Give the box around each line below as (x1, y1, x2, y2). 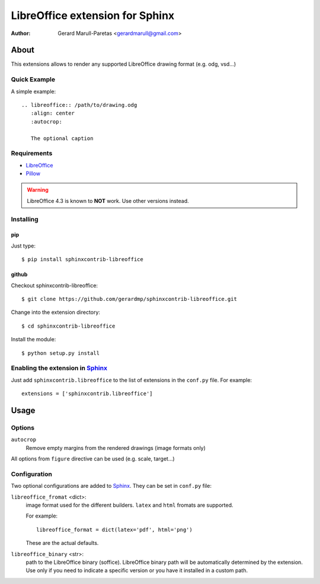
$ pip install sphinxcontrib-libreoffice (21, 256, 143, 263)
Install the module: (11, 336, 56, 343)
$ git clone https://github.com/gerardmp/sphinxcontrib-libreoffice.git (21, 296, 237, 302)
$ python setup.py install (21, 350, 100, 356)
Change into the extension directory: (11, 309, 101, 316)
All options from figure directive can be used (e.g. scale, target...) (11, 455, 175, 462)
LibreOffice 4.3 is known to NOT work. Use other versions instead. (27, 197, 189, 204)
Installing (11, 215, 39, 223)
